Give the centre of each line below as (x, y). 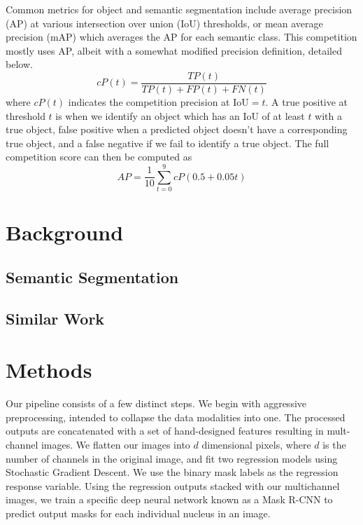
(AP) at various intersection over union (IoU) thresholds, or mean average (164, 23)
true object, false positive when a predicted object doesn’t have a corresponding (177, 129)
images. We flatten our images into (115, 444)
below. (19, 64)
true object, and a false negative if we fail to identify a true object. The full (168, 143)
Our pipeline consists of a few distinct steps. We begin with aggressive (156, 403)
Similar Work (55, 318)
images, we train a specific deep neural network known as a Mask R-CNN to (169, 499)
